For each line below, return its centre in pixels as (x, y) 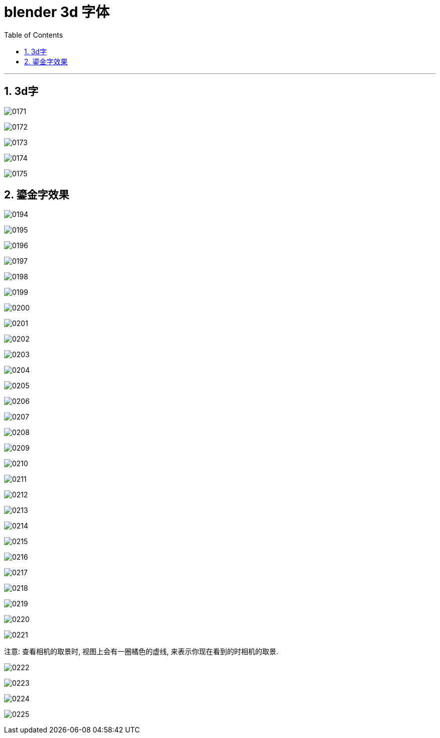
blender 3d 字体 (57, 12)
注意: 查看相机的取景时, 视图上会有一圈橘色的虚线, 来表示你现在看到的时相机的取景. (141, 652)
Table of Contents (34, 35)
